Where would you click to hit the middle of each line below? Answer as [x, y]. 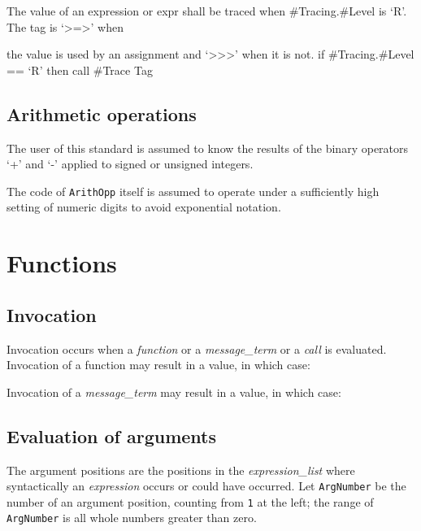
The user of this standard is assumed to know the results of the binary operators [208, 148]
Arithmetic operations [102, 113]
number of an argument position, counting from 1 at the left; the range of [190, 501]
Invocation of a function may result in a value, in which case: [158, 365]
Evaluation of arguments [112, 435]
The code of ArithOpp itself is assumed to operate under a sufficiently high [193, 191]
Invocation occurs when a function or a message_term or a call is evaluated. [197, 348]
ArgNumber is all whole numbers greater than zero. [132, 518]
